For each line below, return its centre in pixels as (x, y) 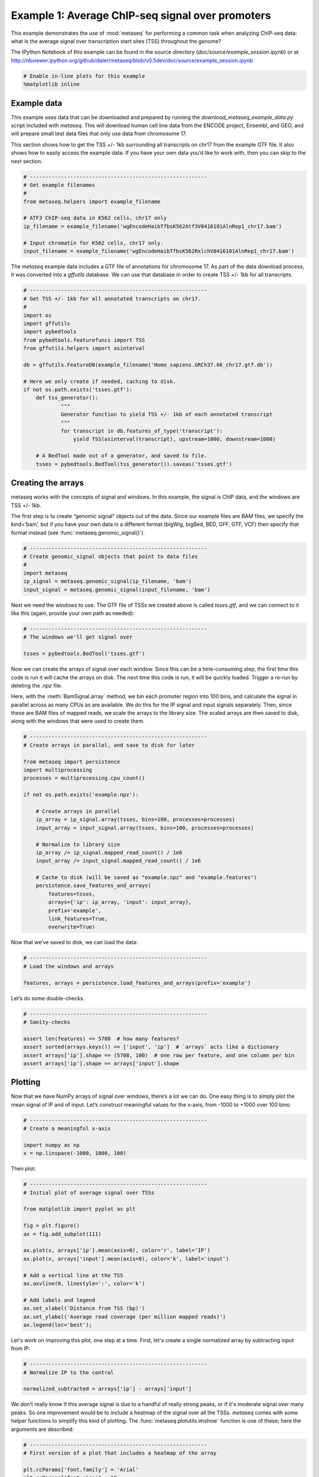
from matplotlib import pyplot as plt (79, 1209)
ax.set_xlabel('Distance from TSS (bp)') (84, 1308)
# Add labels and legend (59, 1300)
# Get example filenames (59, 185)
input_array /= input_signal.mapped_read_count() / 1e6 (118, 861)
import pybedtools (50, 332)
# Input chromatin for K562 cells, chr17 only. (93, 243)
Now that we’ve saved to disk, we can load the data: (74, 942)
